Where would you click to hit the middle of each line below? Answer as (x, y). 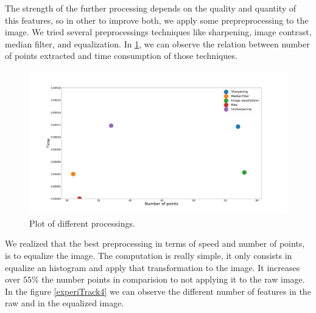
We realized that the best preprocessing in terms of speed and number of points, (155, 243)
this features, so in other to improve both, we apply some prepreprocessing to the (157, 20)
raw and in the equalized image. (65, 303)
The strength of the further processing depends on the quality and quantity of (151, 8)
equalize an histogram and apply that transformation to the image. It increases (153, 267)
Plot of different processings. (82, 223)
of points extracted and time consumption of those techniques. (121, 56)
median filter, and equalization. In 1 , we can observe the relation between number (157, 43)
